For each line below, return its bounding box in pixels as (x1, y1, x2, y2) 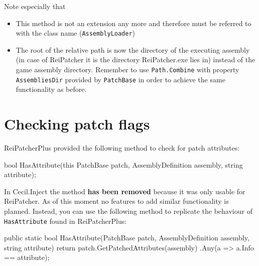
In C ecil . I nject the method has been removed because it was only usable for (4, 186, 245, 196)
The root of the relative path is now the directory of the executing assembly (16, 44, 250, 55)
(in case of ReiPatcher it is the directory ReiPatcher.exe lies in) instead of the (16, 54, 255, 65)
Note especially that (4, 1, 66, 11)
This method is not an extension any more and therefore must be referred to (16, 18, 251, 28)
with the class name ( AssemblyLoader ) (16, 28, 136, 38)
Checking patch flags (4, 113, 150, 134)
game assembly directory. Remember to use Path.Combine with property (16, 64, 239, 75)
